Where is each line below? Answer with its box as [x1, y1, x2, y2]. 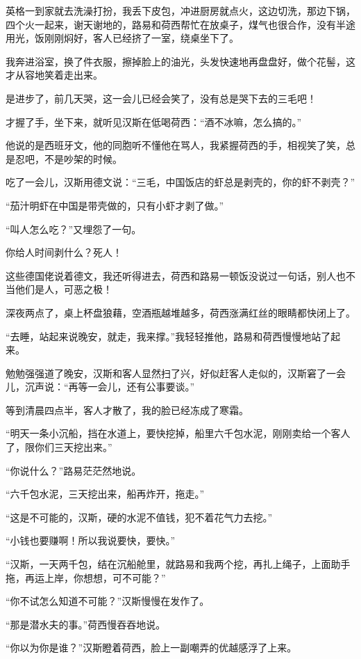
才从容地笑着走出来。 [6, 68, 103, 82]
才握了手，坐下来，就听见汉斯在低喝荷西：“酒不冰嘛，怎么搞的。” [6, 114, 302, 129]
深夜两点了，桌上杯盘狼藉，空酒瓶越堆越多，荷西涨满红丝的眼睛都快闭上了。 [6, 305, 355, 319]
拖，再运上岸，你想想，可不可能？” [6, 570, 166, 585]
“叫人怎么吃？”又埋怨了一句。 [6, 221, 142, 236]
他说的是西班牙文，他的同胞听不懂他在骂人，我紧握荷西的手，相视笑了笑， [6, 138, 346, 152]
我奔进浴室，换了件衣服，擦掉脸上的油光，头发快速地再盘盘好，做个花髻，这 [6, 54, 355, 68]
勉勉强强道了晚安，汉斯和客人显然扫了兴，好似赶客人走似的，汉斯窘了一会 [6, 365, 346, 380]
